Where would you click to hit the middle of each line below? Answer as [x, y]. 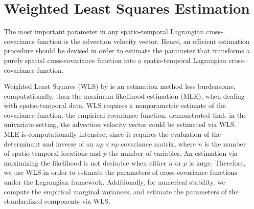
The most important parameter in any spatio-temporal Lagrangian [104, 31]
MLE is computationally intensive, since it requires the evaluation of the [113, 134]
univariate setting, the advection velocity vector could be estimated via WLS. [120, 124]
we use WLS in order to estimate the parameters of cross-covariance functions [121, 172]
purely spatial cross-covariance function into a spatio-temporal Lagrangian [115, 60]
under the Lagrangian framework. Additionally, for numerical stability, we [115, 182]
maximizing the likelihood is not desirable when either [85, 162]
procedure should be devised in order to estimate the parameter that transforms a [127, 51]
